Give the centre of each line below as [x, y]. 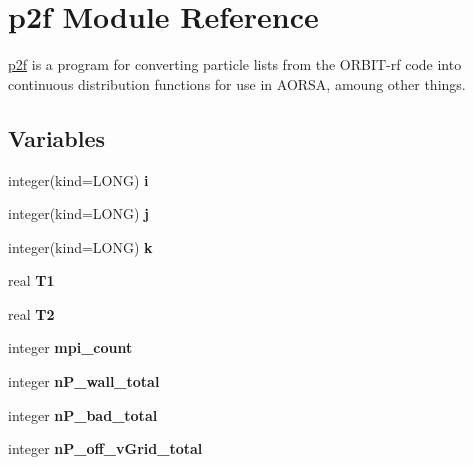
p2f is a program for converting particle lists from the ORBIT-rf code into [235, 64]
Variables [57, 137]
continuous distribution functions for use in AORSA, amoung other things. [237, 83]
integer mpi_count [70, 347]
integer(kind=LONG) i [78, 179]
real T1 [31, 280]
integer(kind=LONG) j [79, 213]
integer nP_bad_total [83, 414]
